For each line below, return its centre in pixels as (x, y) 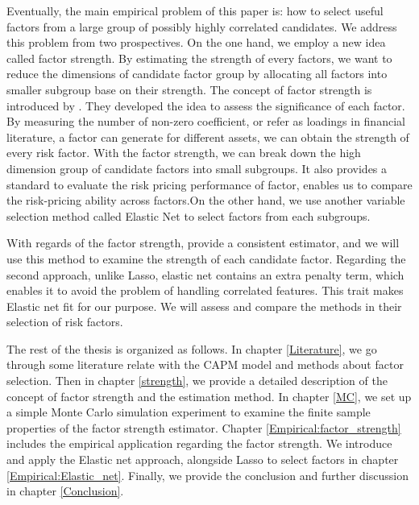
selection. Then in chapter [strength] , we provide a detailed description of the (197, 381)
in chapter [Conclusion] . (65, 491)
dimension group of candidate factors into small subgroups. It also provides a (197, 168)
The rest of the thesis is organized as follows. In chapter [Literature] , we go (192, 348)
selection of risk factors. (65, 322)
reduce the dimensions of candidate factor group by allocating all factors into (197, 74)
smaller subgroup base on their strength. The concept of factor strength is (189, 89)
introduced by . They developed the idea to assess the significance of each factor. (206, 105)
